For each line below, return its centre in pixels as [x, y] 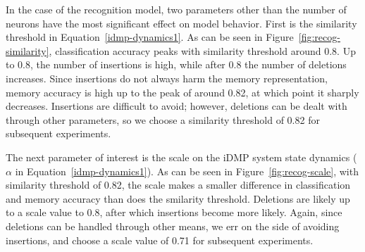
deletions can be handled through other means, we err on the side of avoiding [173, 226]
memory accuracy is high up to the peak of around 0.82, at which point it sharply [182, 92]
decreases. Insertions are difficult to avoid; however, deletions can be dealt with [177, 106]
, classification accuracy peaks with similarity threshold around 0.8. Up [202, 50]
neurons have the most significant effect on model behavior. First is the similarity [181, 23]
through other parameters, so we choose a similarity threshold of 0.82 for [163, 119]
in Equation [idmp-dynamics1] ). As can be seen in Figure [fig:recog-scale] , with [187, 171]
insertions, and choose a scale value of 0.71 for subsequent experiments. [160, 240]
